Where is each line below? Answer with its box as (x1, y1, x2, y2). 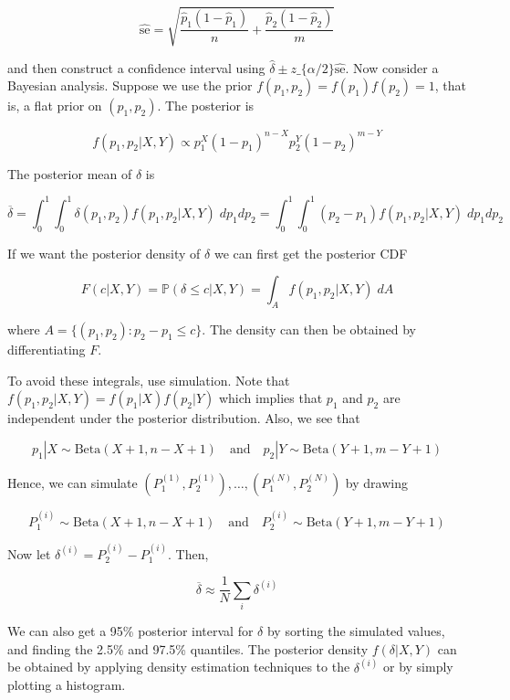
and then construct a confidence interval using (7, 58, 265, 77)
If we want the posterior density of (7, 243, 201, 262)
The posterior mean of (7, 164, 132, 183)
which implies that (218, 388, 323, 408)
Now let (7, 544, 51, 563)
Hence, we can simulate (7, 472, 138, 492)
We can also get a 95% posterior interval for (7, 621, 254, 641)
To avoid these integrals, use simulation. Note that (7, 370, 290, 389)
